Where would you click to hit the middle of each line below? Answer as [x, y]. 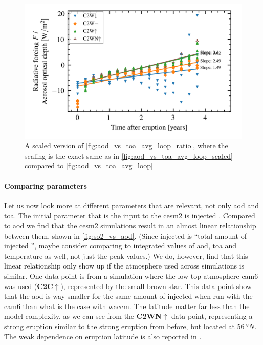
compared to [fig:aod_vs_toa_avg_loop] [89, 166]
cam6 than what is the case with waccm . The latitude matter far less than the [127, 306]
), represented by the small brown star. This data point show [156, 286]
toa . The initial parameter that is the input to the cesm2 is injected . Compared [130, 215]
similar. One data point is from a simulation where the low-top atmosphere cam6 [131, 276]
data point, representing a [212, 316]
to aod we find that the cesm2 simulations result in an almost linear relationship [130, 226]
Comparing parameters [46, 186]
